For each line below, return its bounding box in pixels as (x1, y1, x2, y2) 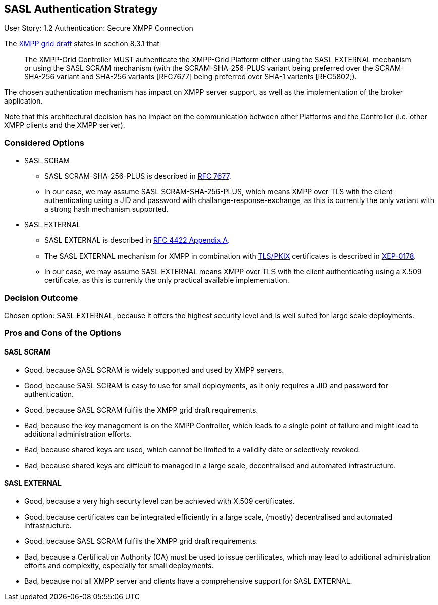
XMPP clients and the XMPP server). (4, 121, 125, 130)
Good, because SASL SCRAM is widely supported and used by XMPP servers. (24, 365, 284, 374)
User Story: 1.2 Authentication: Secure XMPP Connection (4, 24, 193, 33)
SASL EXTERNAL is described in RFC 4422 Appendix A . (44, 236, 230, 245)
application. (4, 96, 43, 106)
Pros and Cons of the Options (4, 328, 122, 338)
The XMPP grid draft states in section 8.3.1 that (4, 39, 159, 48)
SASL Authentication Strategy (4, 3, 158, 15)
